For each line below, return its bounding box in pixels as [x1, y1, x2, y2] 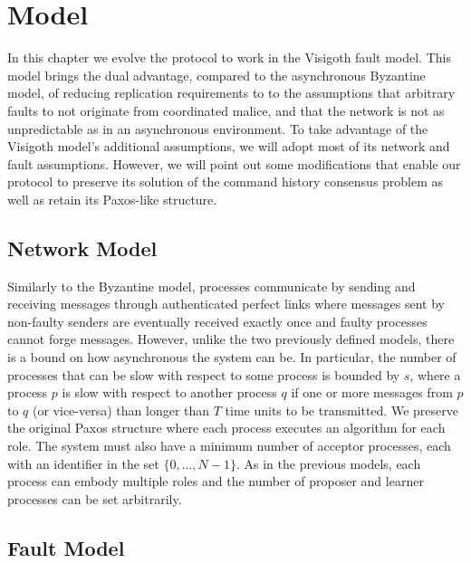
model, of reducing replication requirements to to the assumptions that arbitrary [7, 83, 456, 102]
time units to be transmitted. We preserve [225, 400, 458, 419]
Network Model [7, 234, 158, 262]
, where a [409, 365, 461, 384]
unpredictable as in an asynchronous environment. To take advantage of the [7, 119, 428, 138]
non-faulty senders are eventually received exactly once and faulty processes [7, 311, 428, 330]
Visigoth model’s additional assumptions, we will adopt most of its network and [7, 137, 450, 156]
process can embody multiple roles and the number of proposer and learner [7, 472, 424, 491]
